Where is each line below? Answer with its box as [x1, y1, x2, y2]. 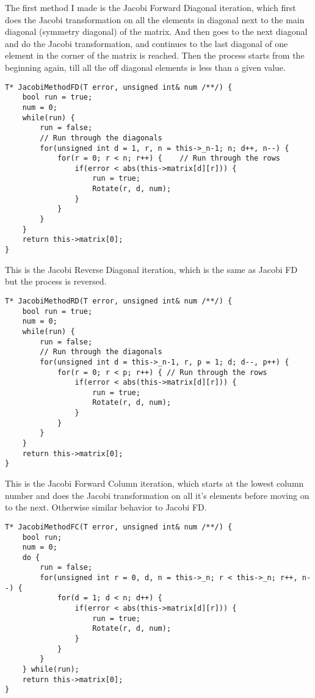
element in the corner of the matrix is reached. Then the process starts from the [5, 49, 305, 62]
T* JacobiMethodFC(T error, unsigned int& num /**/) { [5, 522, 233, 531]
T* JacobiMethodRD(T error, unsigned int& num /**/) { [5, 296, 233, 305]
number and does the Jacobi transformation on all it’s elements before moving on [5, 489, 310, 501]
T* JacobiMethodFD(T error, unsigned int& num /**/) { [5, 82, 233, 92]
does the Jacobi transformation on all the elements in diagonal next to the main [5, 13, 305, 26]
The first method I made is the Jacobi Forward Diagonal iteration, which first [5, 1, 296, 13]
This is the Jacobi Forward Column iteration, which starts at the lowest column [5, 477, 304, 490]
